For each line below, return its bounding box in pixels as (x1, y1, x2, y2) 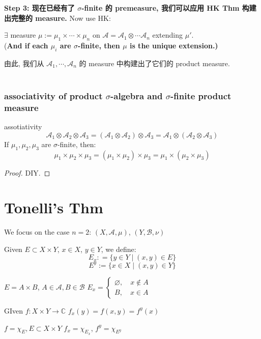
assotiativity (4, 121, 42, 132)
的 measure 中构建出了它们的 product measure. (79, 58, 230, 68)
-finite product (170, 89, 231, 102)
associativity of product (4, 89, 103, 102)
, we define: (101, 243, 136, 254)
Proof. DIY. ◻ (4, 167, 50, 178)
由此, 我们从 (4, 58, 44, 68)
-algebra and (110, 89, 163, 102)
